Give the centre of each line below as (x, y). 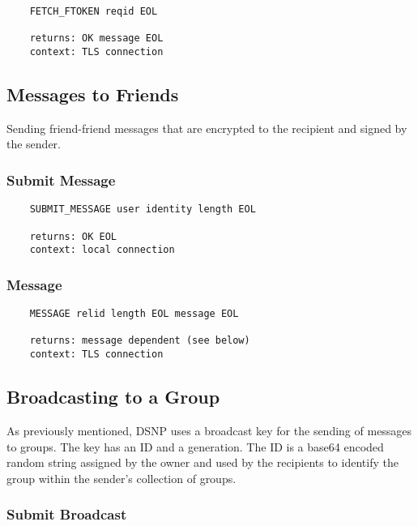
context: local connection (102, 250)
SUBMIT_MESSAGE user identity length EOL (143, 210)
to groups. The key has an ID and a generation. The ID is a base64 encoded (195, 446)
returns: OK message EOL (96, 38)
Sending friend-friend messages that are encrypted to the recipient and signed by (207, 128)
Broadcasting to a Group (113, 397)
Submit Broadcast (67, 514)
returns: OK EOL (73, 236)
